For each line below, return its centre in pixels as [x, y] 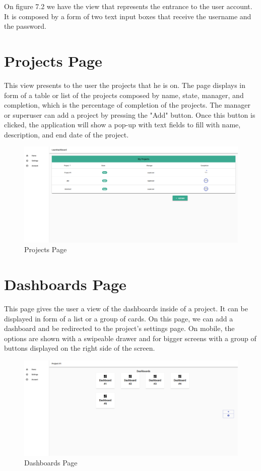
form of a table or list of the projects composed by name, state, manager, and [124, 95]
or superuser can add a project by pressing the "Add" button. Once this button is [130, 114]
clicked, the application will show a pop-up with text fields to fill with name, [122, 125]
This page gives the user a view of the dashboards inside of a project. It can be [126, 308]
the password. [25, 26]
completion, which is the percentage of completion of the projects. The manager [127, 105]
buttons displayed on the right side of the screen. [80, 348]
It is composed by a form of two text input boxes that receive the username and [128, 16]
